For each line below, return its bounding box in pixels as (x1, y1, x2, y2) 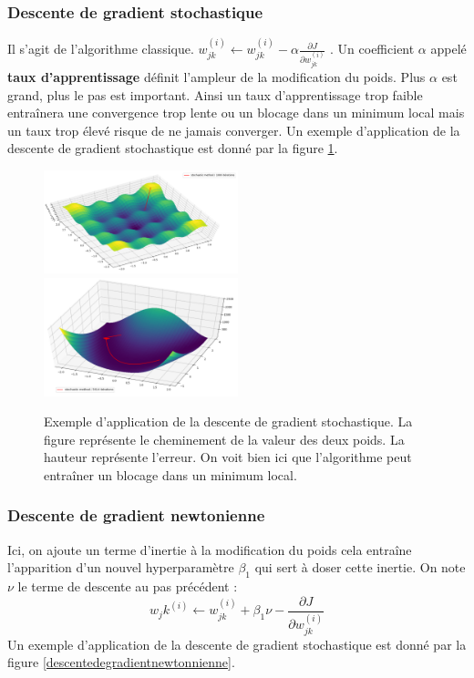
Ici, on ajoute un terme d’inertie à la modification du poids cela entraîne (7, 539, 412, 559)
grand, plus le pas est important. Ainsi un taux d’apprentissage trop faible (7, 85, 423, 104)
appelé (430, 39, 467, 58)
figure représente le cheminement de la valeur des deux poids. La (44, 429, 405, 448)
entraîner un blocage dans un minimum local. (44, 465, 297, 484)
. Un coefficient (330, 39, 415, 58)
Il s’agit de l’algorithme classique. (7, 39, 194, 58)
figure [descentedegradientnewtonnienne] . (7, 652, 235, 672)
